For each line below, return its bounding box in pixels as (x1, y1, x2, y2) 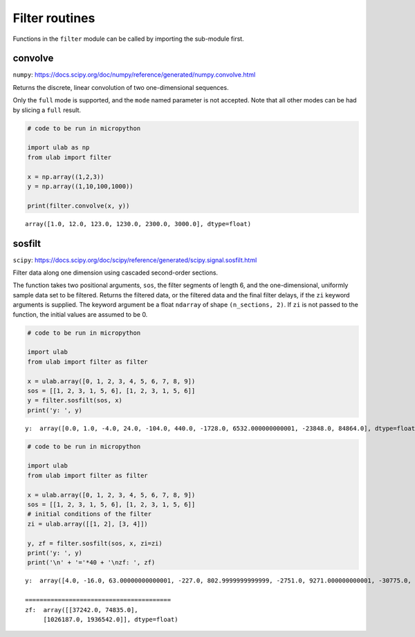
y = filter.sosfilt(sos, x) (27, 396, 122, 405)
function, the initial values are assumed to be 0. (12, 310, 148, 318)
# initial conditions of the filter (27, 510, 152, 518)
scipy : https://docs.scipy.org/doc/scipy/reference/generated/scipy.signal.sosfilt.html (12, 256, 257, 264)
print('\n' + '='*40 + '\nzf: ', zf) (27, 559, 156, 566)
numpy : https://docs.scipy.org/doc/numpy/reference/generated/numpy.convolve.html (12, 71, 256, 79)
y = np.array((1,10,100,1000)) (27, 182, 134, 190)
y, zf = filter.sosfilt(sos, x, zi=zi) (27, 539, 163, 547)
